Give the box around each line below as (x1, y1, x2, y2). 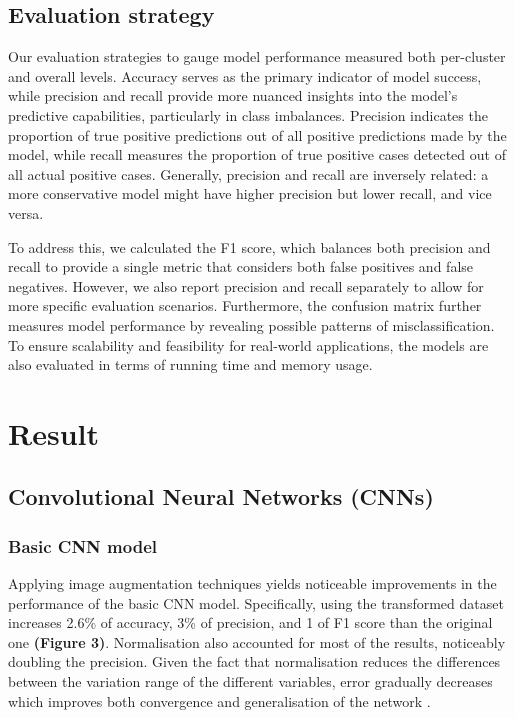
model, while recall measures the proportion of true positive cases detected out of (8, 144, 506, 165)
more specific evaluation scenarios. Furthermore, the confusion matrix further (8, 295, 482, 316)
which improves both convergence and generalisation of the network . (8, 690, 431, 711)
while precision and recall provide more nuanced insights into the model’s (8, 85, 458, 106)
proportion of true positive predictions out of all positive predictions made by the (8, 124, 507, 145)
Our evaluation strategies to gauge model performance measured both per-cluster (8, 46, 506, 67)
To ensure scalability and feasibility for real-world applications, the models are (8, 334, 489, 355)
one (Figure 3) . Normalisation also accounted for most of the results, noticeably (8, 631, 506, 652)
